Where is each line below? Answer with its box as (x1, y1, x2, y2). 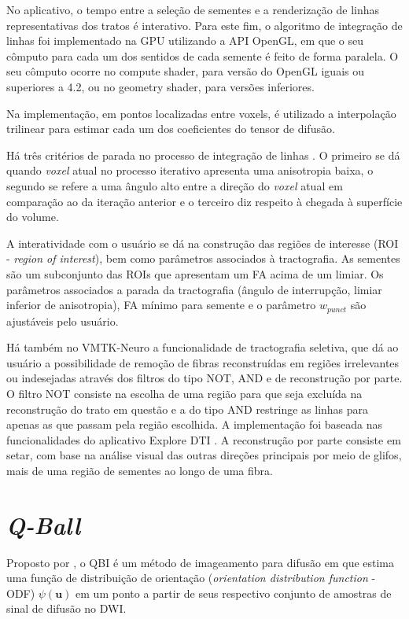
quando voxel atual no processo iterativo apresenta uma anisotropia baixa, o (6, 162, 374, 179)
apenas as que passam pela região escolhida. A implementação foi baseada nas (6, 416, 383, 433)
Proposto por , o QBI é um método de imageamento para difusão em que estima (6, 554, 395, 570)
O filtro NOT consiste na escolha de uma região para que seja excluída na (6, 385, 363, 401)
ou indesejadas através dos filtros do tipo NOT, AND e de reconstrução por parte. (6, 370, 403, 386)
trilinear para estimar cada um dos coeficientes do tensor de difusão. (6, 120, 335, 137)
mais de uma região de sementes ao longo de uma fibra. (6, 462, 273, 478)
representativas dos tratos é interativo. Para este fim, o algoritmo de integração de (6, 17, 403, 33)
